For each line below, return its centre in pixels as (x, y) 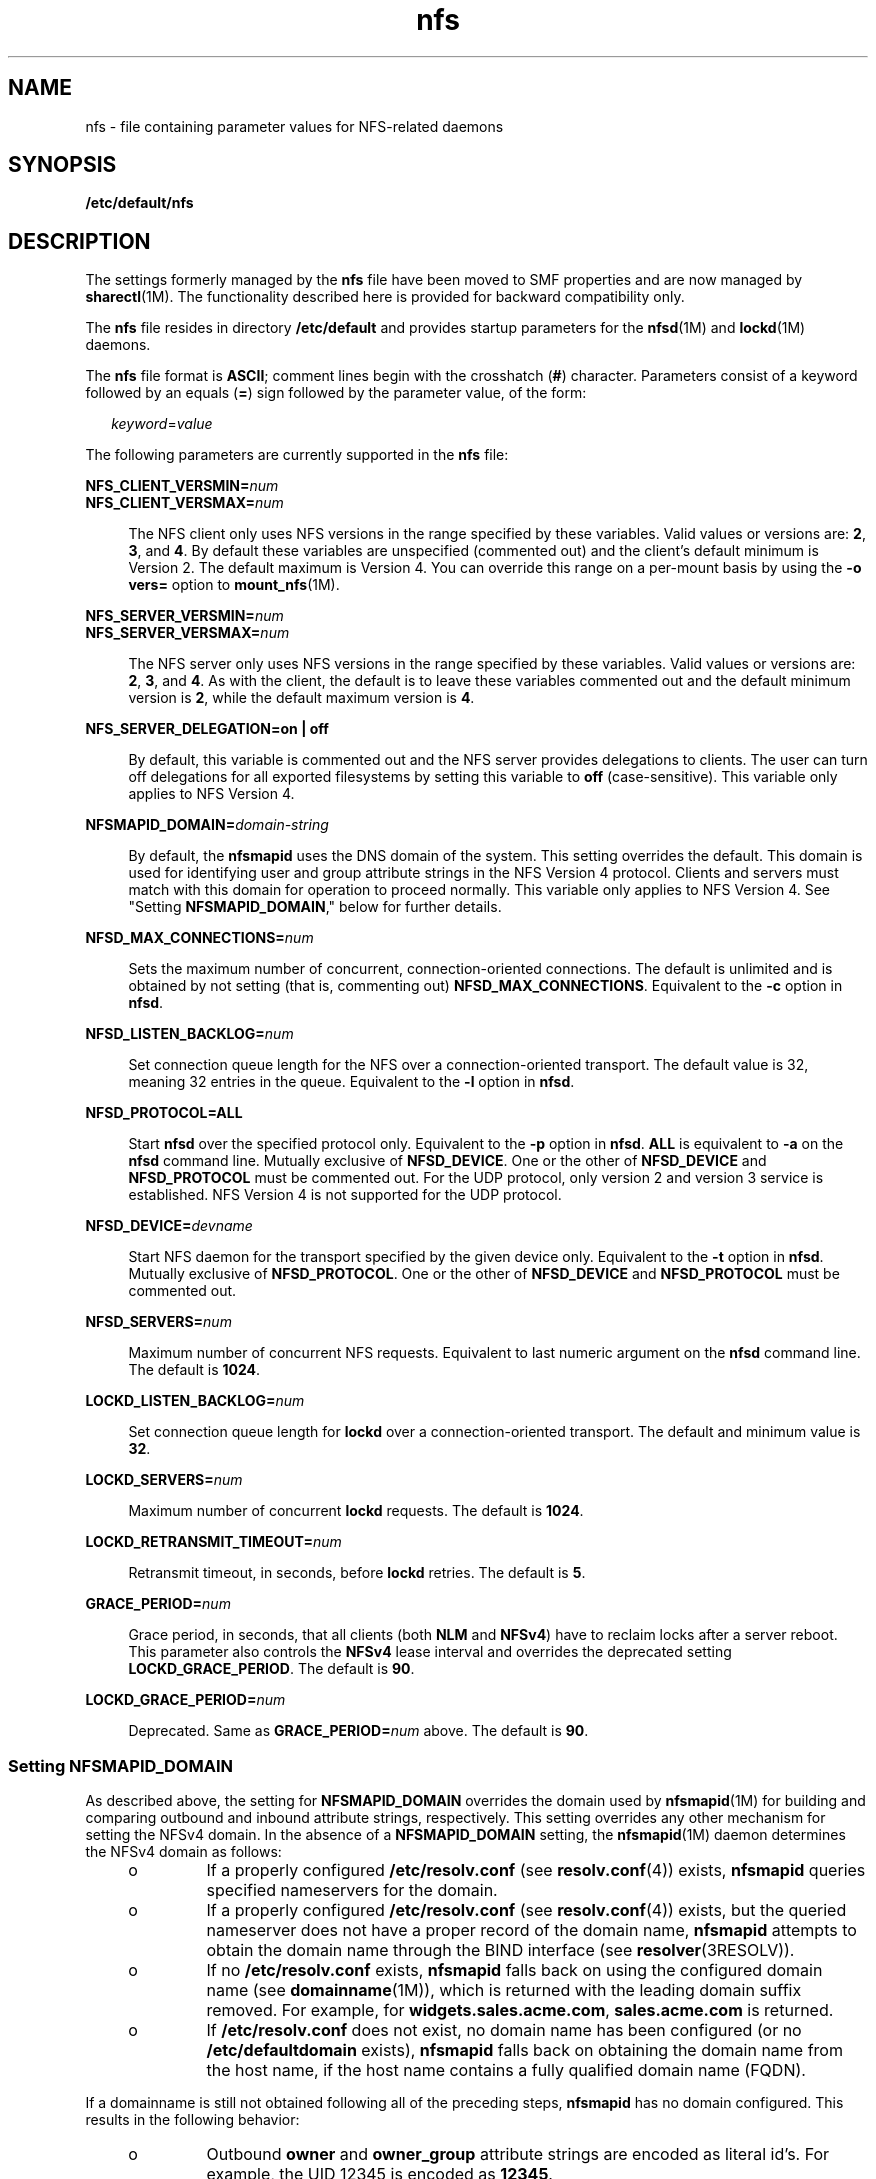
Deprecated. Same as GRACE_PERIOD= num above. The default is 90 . (358, 1731)
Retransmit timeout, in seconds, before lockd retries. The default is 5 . (357, 1573)
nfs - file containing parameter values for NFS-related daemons (294, 126)
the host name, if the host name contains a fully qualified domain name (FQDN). (506, 2070)
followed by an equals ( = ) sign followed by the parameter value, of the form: (336, 393)
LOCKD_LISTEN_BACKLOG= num (195, 1401)
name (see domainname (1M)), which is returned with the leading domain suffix (504, 1990)
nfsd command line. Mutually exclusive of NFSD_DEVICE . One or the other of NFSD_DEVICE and (447, 1161)
